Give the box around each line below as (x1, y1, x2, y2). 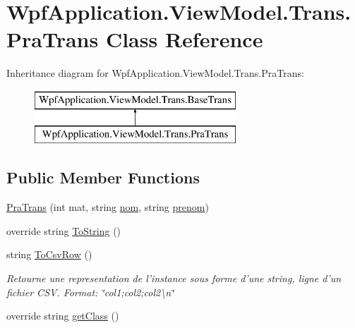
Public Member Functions (6, 166, 200, 188)
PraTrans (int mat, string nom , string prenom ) (6, 200, 209, 214)
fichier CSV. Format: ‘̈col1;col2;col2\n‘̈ (6, 284, 174, 299)
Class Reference (105, 25, 263, 54)
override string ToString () (6, 223, 121, 238)
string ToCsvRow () (6, 247, 92, 262)
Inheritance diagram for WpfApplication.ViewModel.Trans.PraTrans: (6, 66, 304, 80)
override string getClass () (6, 308, 119, 323)
